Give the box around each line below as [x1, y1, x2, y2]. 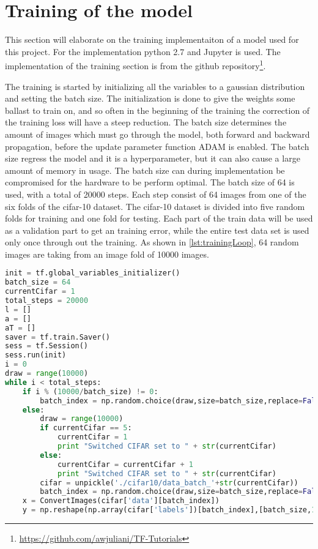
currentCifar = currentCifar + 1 [57, 460, 193, 469]
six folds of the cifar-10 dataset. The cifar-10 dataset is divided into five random [5, 200, 305, 212]
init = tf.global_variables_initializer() [5, 269, 180, 278]
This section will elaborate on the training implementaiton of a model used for [5, 33, 299, 46]
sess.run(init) [5, 351, 67, 360]
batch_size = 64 [5, 278, 71, 287]
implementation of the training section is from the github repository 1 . [5, 58, 266, 72]
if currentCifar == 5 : [40, 424, 132, 433]
